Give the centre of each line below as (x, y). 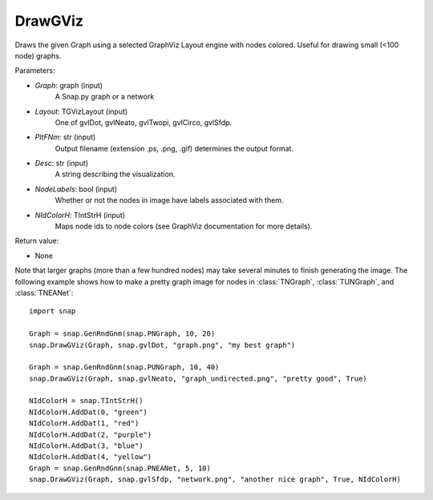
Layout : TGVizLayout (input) (81, 111)
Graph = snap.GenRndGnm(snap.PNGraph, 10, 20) (122, 334)
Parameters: (35, 71)
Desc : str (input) (62, 163)
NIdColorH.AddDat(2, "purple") (91, 434)
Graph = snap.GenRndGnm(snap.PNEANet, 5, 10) (120, 468)
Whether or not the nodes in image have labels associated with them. (169, 200)
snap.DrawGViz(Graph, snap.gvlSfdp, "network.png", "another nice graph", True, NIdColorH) (215, 480)
